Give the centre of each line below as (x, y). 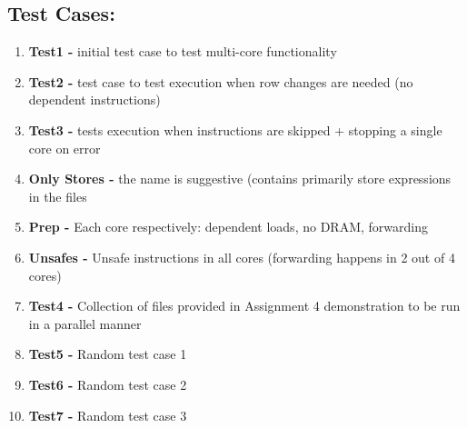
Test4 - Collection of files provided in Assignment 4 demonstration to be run (244, 306)
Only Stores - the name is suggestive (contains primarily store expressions (240, 179)
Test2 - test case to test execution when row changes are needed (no (221, 81)
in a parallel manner (85, 323)
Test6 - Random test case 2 (108, 384)
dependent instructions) (94, 100)
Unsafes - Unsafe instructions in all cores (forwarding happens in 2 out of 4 (242, 257)
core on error (65, 148)
